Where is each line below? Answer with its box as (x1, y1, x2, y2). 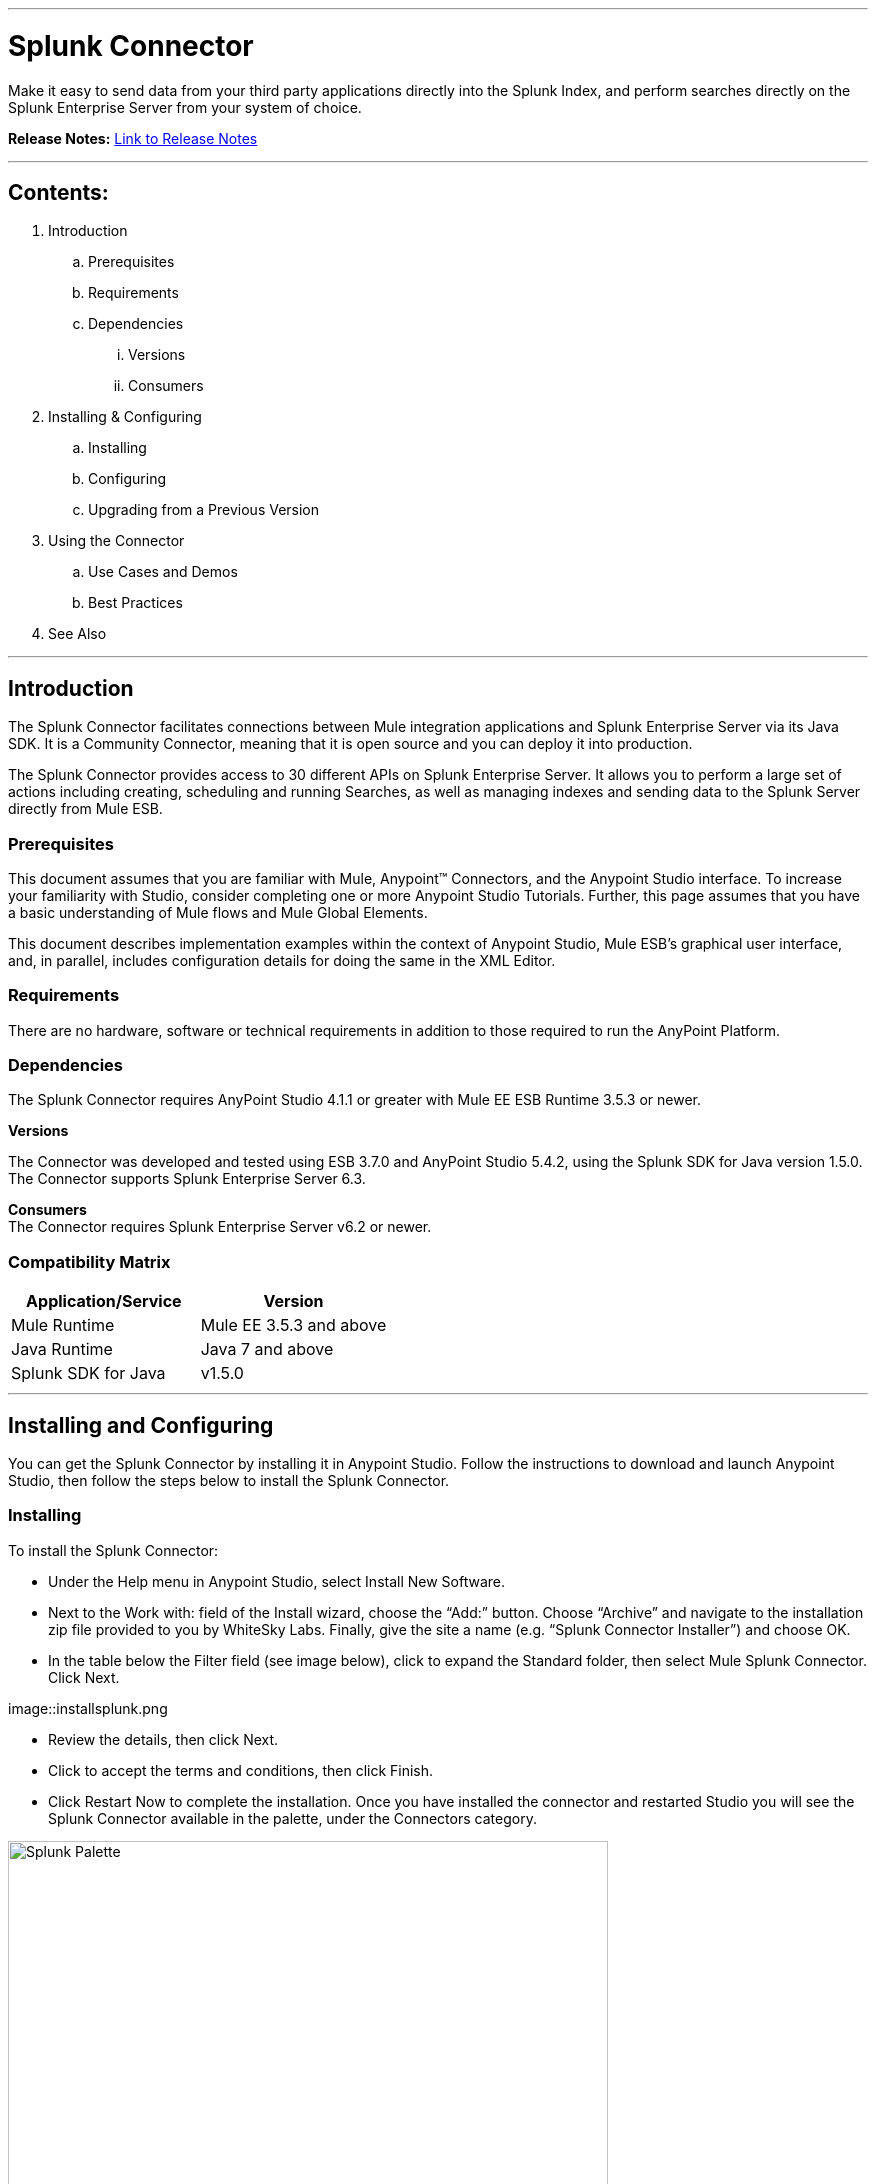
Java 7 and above (200, 1339, 334, 1360)
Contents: (8, 179, 109, 205)
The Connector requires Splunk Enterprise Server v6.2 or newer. (8, 1218, 432, 1236)
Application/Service (26, 1291, 182, 1312)
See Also (48, 625, 107, 643)
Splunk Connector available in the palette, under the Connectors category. (48, 1809, 537, 1827)
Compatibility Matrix (8, 1251, 171, 1272)
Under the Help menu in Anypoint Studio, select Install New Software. (48, 1572, 506, 1590)
